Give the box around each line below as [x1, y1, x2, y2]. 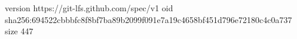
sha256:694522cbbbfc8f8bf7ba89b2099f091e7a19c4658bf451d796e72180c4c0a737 [5, 13, 292, 25]
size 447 [5, 25, 33, 37]
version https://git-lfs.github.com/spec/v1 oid [5, 2, 173, 14]
